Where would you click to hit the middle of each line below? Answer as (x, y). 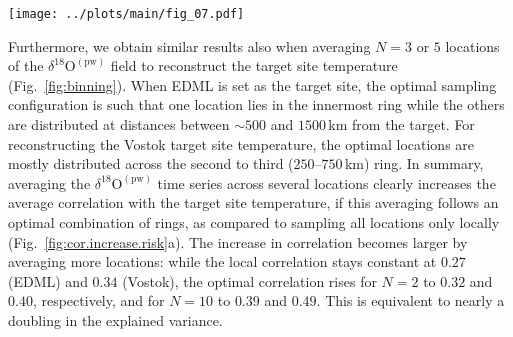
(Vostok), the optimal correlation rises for (249, 280)
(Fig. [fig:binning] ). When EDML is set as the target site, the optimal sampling (252, 84)
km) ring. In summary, (414, 163)
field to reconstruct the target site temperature (254, 65)
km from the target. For (401, 124)
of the (26, 65)
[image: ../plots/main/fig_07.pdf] (126, 14)
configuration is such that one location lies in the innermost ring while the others (256, 104)
